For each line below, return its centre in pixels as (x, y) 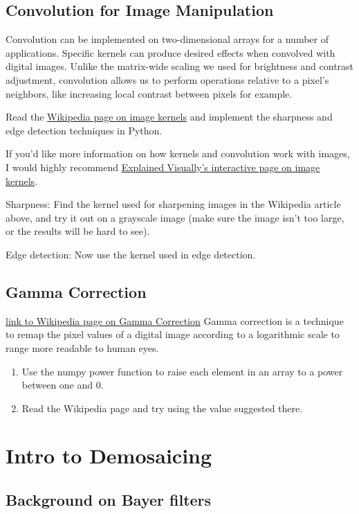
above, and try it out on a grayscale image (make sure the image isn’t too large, (175, 217)
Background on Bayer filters (109, 500)
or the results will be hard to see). (78, 231)
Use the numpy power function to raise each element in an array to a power (182, 371)
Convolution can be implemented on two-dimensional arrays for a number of (167, 39)
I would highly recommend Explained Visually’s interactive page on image (163, 167)
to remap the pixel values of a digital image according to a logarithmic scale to (173, 334)
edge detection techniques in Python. (84, 130)
